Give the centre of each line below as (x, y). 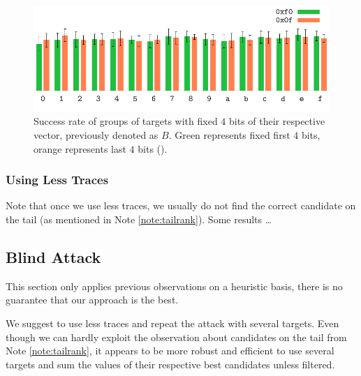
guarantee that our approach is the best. (92, 300)
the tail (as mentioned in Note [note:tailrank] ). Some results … (139, 219)
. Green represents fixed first (229, 134)
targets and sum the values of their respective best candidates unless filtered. (170, 364)
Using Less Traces (57, 180)
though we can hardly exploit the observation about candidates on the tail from (176, 337)
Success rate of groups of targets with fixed (126, 121)
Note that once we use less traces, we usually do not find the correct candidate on (181, 205)
